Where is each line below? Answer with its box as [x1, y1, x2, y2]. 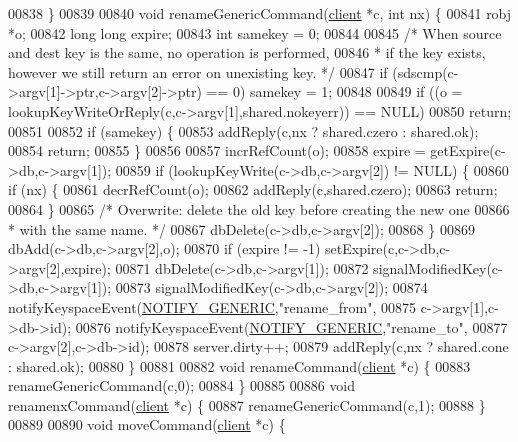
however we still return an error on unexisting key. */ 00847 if [8, 61, 388, 82]
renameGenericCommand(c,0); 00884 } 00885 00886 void [8, 375, 356, 396]
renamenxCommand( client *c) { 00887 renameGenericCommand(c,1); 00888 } [8, 394, 486, 415]
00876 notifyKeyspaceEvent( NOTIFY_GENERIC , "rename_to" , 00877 [75, 316, 508, 337]
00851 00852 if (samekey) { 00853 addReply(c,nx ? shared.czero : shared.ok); [8, 120, 479, 141]
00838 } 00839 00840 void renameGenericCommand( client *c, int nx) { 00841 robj [8, 3, 512, 23]
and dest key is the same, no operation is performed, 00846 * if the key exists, [8, 42, 486, 63]
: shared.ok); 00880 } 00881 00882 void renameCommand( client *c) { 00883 [8, 355, 471, 376]
